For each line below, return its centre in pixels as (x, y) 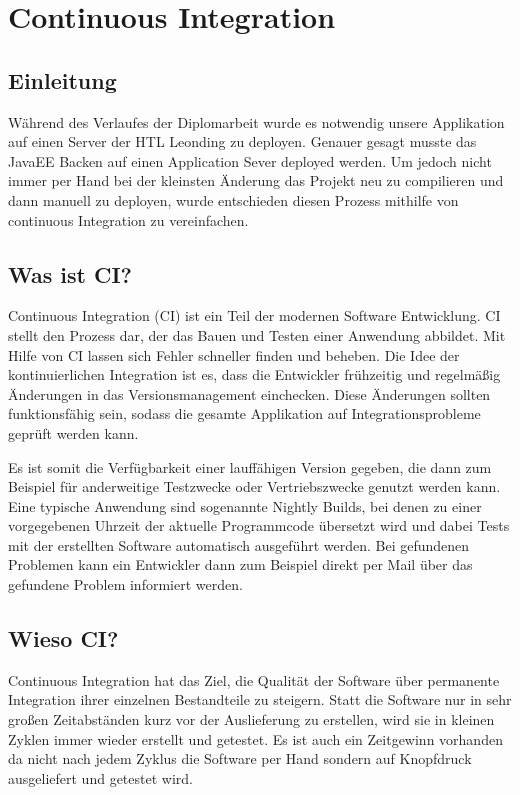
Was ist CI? (70, 273)
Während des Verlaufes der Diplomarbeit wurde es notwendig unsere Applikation (256, 121)
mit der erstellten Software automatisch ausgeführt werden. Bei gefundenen (239, 544)
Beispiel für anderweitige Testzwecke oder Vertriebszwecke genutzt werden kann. (254, 486)
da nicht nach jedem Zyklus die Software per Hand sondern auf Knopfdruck (240, 758)
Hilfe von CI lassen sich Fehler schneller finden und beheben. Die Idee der (234, 354)
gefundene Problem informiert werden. (125, 584)
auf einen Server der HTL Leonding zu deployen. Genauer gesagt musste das (242, 141)
